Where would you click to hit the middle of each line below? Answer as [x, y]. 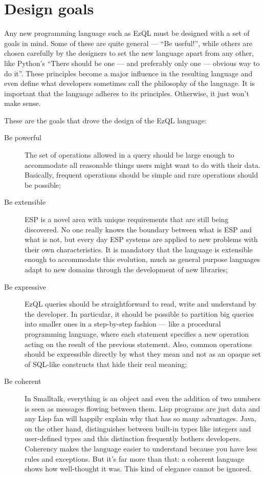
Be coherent [23, 381]
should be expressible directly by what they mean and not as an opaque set [143, 354]
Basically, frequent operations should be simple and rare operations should [141, 175]
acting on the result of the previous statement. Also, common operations [138, 344]
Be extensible [25, 202]
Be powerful [23, 137]
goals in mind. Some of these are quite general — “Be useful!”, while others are [128, 43]
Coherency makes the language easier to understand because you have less [141, 448]
